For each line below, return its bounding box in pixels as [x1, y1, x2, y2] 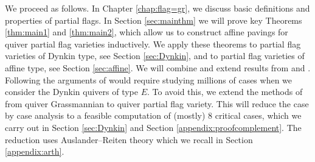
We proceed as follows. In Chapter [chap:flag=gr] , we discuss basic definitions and [5, 2, 310, 14]
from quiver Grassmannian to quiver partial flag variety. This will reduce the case [5, 97, 309, 110]
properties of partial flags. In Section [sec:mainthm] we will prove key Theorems [5, 13, 302, 26]
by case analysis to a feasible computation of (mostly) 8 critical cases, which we [5, 109, 302, 122]
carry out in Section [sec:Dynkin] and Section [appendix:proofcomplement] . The [5, 121, 302, 133]
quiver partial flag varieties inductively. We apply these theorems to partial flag [5, 37, 301, 50]
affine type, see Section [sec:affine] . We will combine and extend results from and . [5, 61, 311, 74]
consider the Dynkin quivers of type [5, 85, 139, 98]
